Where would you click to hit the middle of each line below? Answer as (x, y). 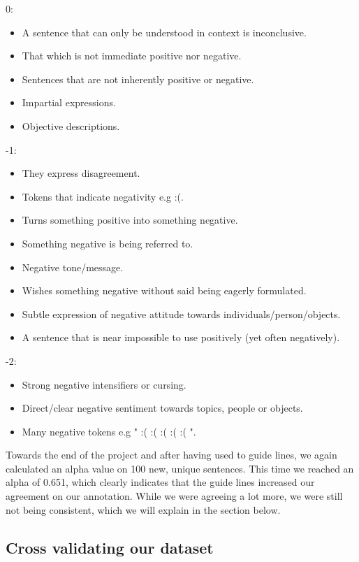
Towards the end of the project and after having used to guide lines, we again (171, 455)
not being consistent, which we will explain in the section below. (143, 509)
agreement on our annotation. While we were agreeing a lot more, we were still (174, 496)
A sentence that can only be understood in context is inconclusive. (164, 32)
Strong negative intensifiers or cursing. (104, 384)
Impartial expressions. (69, 102)
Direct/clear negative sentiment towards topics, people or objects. (162, 408)
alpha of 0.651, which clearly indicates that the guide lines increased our (160, 482)
